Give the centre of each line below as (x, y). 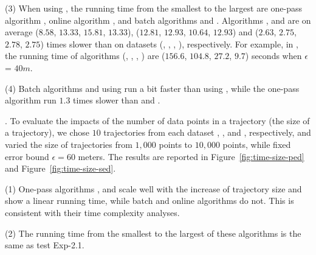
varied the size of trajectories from (69, 144)
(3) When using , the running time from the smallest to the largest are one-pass (154, 8)
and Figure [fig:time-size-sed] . (60, 168)
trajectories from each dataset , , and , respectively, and (207, 132)
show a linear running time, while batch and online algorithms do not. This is (149, 201)
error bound (27, 156)
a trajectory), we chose (47, 132)
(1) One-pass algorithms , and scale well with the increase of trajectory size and (153, 188)
